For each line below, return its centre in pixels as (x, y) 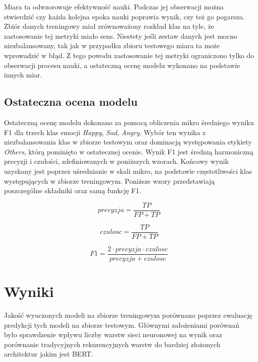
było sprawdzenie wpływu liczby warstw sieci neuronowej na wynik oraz (113, 334)
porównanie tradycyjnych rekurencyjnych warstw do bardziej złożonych (112, 344)
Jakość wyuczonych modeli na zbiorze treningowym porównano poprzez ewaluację (128, 315)
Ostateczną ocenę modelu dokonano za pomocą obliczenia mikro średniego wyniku (129, 122)
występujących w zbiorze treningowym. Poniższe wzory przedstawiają (109, 181)
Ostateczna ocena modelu (71, 102)
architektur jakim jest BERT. (49, 354)
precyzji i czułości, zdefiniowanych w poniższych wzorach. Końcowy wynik (116, 161)
